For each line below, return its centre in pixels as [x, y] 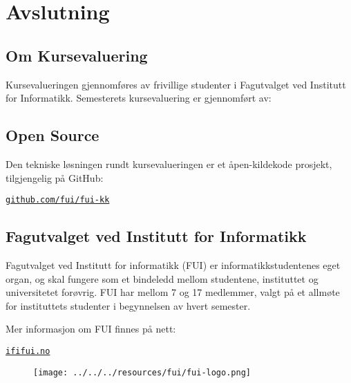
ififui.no [28, 351]
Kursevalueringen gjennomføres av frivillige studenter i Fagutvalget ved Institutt [176, 84]
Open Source [53, 135]
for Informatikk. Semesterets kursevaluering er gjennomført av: [139, 98]
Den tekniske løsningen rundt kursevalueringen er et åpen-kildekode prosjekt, [169, 164]
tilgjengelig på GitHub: [55, 177]
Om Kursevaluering [77, 55]
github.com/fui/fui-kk [58, 200]
